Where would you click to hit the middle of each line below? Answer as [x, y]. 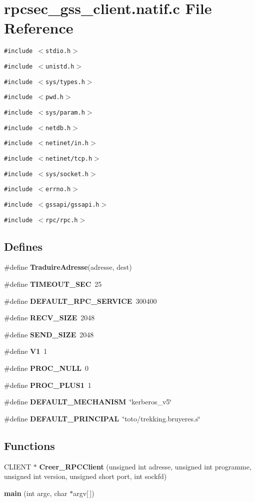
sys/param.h [65, 112]
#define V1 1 [26, 351]
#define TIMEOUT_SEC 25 [53, 284]
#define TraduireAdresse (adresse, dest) [68, 267]
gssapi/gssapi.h [72, 204]
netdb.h [58, 128]
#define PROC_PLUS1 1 [48, 385]
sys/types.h [65, 82]
